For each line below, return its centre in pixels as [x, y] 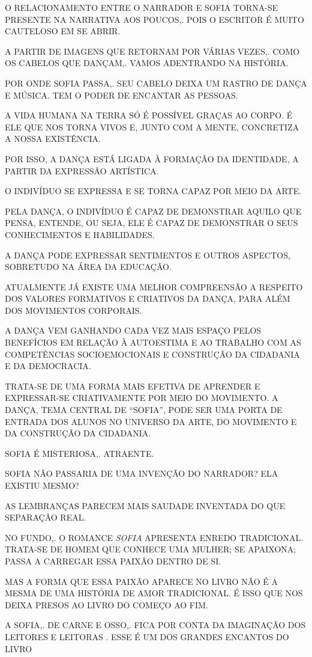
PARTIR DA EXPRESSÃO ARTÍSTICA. [82, 170]
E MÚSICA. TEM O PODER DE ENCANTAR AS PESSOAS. [121, 95]
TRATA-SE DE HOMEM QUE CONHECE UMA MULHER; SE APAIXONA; [151, 549]
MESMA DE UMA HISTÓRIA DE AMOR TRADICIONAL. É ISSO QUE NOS [154, 593]
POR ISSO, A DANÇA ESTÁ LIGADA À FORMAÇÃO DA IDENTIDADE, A [152, 158]
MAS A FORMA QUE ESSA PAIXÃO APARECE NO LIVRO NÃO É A [142, 581]
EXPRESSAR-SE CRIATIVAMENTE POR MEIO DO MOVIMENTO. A [142, 398]
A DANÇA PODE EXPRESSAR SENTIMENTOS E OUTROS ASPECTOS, [148, 255]
